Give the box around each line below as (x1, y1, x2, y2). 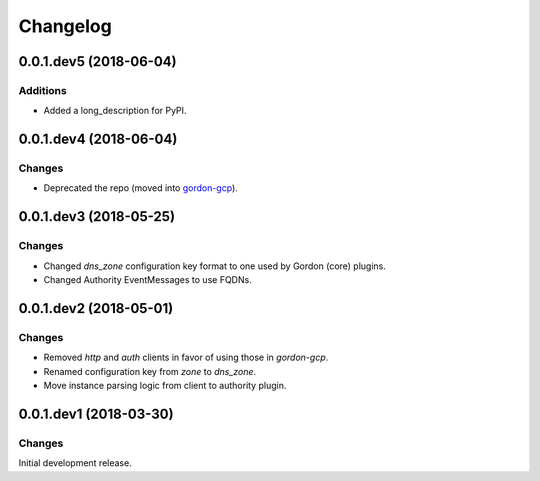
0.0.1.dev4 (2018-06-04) (18, 131, 178, 148)
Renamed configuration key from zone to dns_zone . (43, 365, 257, 377)
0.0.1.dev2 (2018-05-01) (18, 300, 174, 317)
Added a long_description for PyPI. (43, 105, 187, 117)
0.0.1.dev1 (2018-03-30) (18, 405, 174, 422)
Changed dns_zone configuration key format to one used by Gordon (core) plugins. (43, 260, 387, 272)
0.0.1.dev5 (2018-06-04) (18, 53, 177, 70)
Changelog (18, 15, 112, 37)
